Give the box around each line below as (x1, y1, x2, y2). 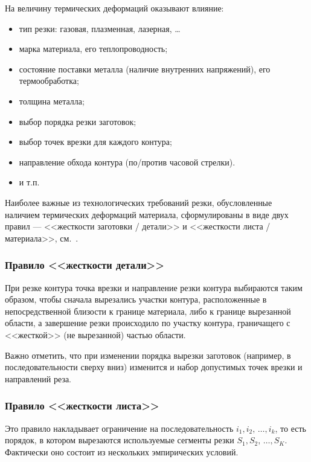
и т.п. (19, 176, 40, 188)
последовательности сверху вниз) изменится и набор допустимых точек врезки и (5, 361, 303, 373)
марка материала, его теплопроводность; (19, 42, 168, 55)
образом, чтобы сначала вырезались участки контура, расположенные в (5, 293, 267, 306)
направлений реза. (5, 372, 72, 385)
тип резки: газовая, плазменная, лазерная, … (19, 22, 181, 34)
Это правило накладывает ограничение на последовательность (5, 422, 234, 434)
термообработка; (19, 74, 79, 87)
